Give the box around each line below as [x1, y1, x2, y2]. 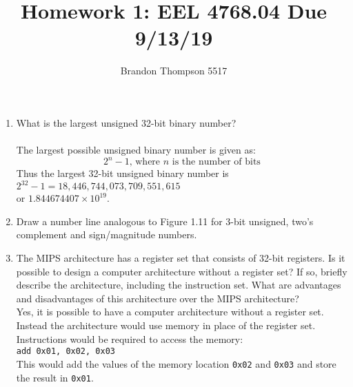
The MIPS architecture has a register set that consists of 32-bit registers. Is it [16, 251, 345, 265]
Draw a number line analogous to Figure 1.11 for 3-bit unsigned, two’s [16, 213, 314, 228]
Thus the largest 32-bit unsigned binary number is [16, 166, 229, 180]
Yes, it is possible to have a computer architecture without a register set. [16, 304, 324, 319]
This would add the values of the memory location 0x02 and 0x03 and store [16, 356, 336, 370]
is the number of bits [172, 157, 261, 167]
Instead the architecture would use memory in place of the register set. [16, 318, 316, 333]
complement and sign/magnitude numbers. [16, 227, 197, 242]
